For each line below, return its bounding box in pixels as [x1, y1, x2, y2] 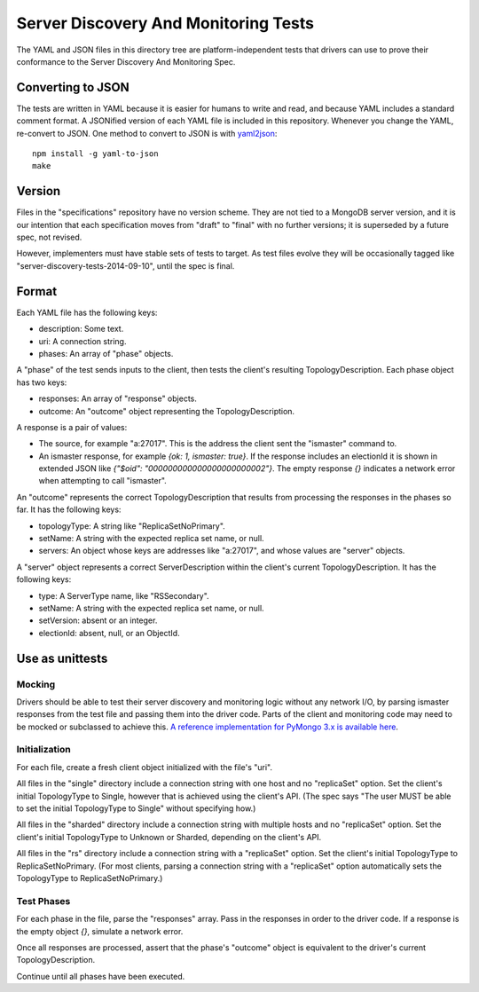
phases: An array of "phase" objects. [38, 348, 174, 358]
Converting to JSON [16, 80, 130, 95]
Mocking [16, 678, 56, 690]
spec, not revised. [16, 232, 82, 243]
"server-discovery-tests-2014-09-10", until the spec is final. [16, 260, 235, 271]
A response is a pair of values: [16, 421, 128, 432]
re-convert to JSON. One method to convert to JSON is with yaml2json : [16, 128, 278, 138]
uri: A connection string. [38, 335, 127, 346]
